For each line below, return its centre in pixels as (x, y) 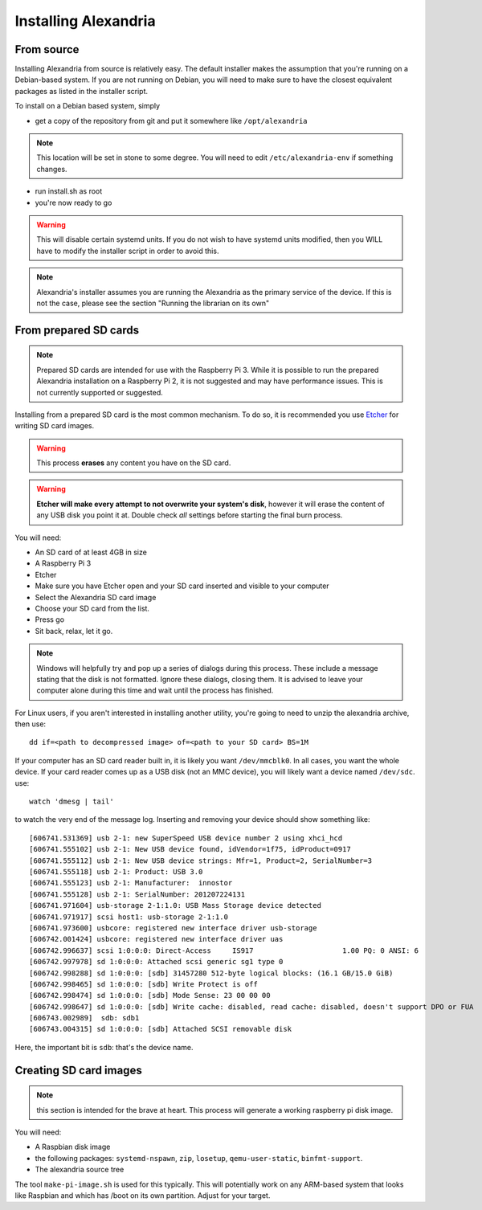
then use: (31, 724)
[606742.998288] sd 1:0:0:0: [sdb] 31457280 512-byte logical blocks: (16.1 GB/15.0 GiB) (211, 973)
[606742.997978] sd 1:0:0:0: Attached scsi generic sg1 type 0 (156, 962)
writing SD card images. (55, 426)
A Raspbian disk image (73, 1147)
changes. (52, 169)
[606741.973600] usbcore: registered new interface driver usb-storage (173, 928)
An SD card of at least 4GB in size (91, 552)
